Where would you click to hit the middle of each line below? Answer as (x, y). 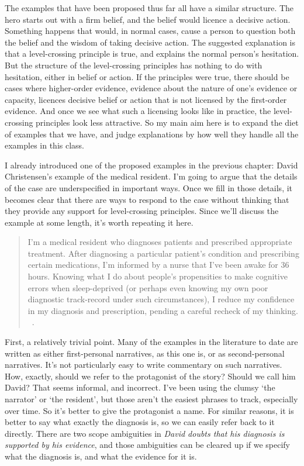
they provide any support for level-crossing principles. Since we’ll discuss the (142, 211)
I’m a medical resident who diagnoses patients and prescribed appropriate (160, 242)
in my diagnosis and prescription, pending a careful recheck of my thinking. (163, 310)
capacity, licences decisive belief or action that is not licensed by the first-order (146, 99)
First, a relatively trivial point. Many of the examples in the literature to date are (151, 342)
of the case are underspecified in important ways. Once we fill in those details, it (149, 187)
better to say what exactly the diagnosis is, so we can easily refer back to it (140, 422)
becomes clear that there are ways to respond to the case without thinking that (147, 199)
